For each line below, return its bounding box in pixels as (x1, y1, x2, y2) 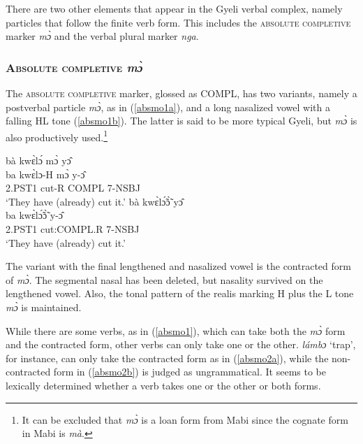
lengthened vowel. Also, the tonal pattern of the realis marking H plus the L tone (6, 286, 354, 301)
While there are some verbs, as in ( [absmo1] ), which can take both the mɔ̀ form (6, 323, 346, 338)
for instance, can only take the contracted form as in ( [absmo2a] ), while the (6, 350, 329, 365)
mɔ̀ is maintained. (6, 299, 82, 314)
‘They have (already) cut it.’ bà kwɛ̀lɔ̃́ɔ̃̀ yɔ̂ (6, 194, 184, 208)
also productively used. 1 (6, 127, 108, 144)
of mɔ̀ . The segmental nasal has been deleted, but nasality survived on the (6, 272, 323, 287)
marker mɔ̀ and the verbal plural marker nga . (6, 29, 199, 43)
